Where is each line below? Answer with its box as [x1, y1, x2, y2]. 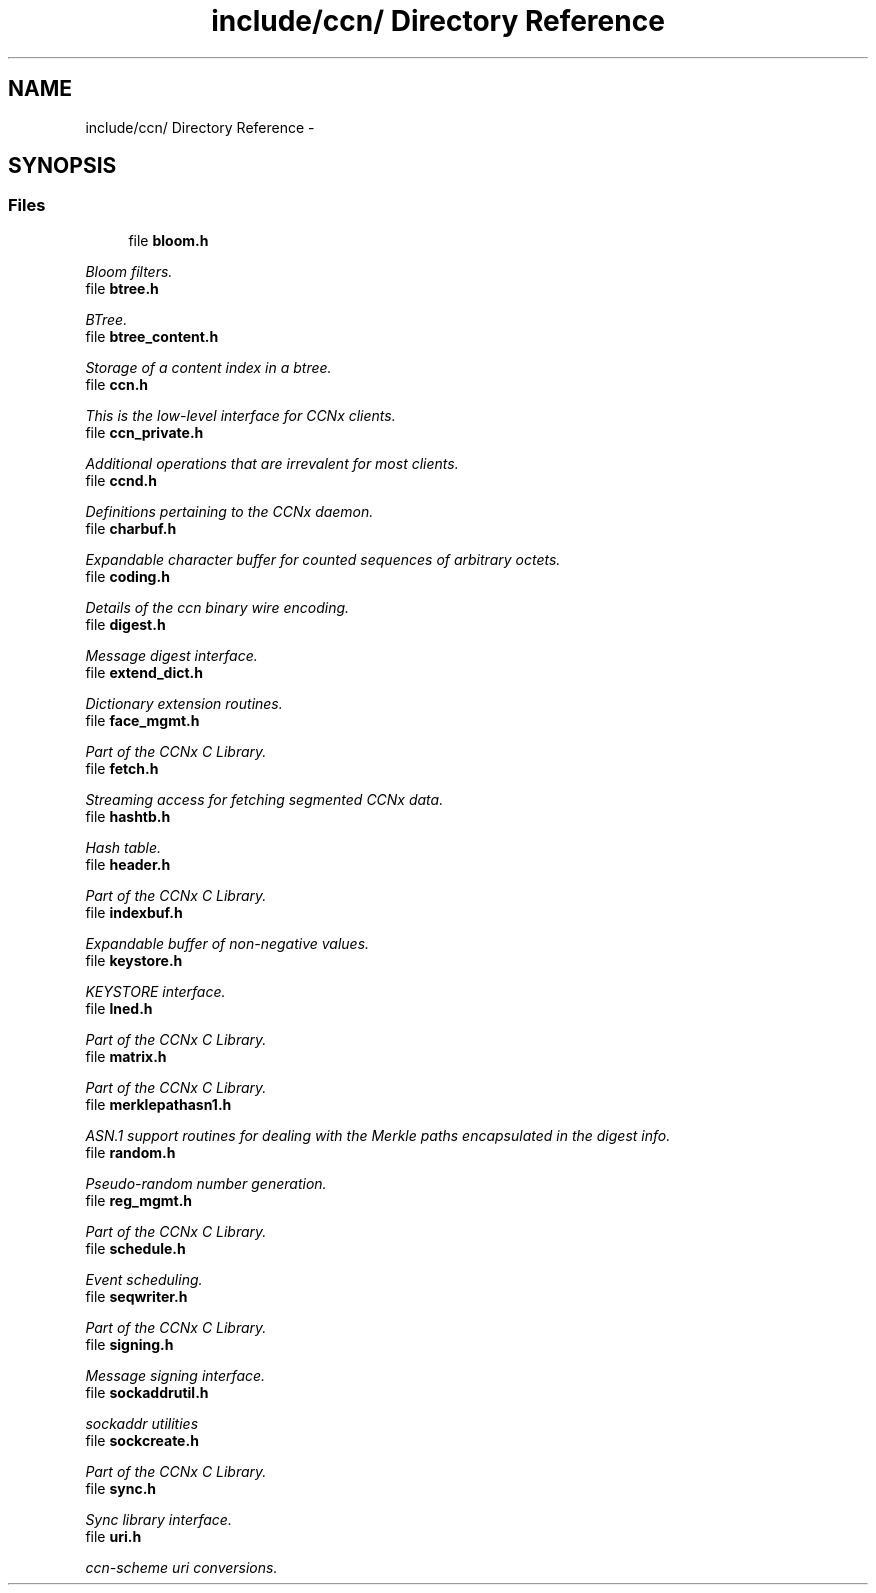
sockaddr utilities [85, 1414, 199, 1432]
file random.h [85, 1143, 176, 1161]
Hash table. [85, 838, 162, 856]
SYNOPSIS [8, 153, 117, 179]
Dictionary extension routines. [85, 694, 283, 712]
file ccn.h [85, 375, 149, 393]
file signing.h [85, 1335, 174, 1353]
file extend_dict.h [85, 663, 203, 681]
